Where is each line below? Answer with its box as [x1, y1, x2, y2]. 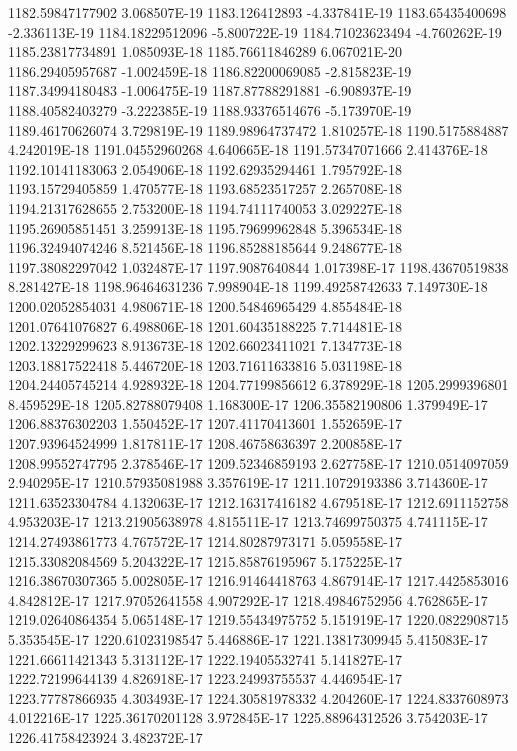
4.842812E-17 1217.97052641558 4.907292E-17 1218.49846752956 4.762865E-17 [8, 589, 488, 610]
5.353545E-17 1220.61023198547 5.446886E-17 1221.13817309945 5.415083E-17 [8, 629, 488, 649]
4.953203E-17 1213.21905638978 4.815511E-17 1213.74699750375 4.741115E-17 [8, 511, 488, 532]
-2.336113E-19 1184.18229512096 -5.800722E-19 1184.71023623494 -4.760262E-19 [8, 21, 502, 42]
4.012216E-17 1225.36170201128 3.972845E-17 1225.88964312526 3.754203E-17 [8, 707, 488, 728]
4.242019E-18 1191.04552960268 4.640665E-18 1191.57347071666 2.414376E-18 [8, 139, 488, 160]
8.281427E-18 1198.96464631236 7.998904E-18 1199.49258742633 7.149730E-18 [8, 276, 488, 297]
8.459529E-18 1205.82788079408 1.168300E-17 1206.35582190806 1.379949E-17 [8, 393, 488, 414]
